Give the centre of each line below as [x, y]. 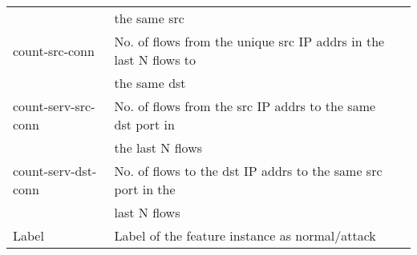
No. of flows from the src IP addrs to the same [245, 106]
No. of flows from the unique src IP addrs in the [249, 41]
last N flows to [155, 60]
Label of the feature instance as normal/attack [245, 235]
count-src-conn [54, 50]
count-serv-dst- [55, 171]
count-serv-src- [54, 106]
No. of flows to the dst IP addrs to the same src [248, 171]
